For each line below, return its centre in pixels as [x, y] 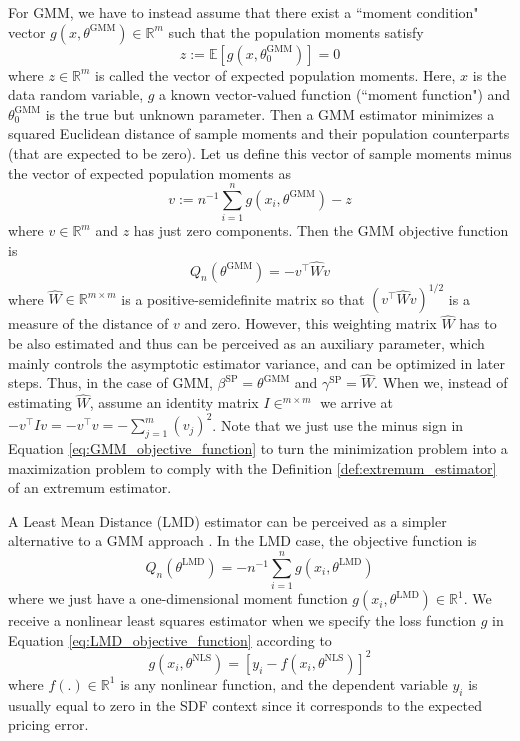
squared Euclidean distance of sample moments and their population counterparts [259, 133]
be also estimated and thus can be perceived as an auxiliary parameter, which [246, 343]
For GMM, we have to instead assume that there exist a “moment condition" [243, 12]
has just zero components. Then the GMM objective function [321, 230]
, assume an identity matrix [174, 402]
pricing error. [48, 724]
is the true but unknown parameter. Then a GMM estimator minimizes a [270, 113]
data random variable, [76, 94]
